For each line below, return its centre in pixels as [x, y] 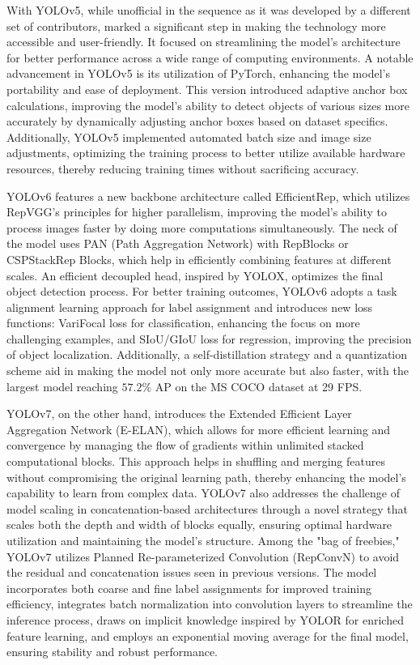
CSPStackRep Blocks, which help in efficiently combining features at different [199, 259]
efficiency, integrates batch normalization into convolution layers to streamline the [210, 604]
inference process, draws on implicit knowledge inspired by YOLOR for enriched [205, 619]
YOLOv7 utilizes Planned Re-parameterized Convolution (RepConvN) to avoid [203, 556]
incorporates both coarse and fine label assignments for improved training [189, 588]
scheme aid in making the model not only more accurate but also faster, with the [208, 371]
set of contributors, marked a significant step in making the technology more [196, 26]
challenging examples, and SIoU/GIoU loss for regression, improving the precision [209, 338]
